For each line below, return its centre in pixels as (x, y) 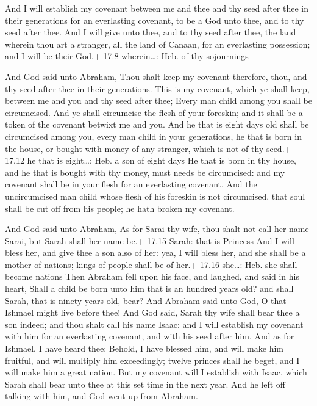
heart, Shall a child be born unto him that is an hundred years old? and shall (149, 288)
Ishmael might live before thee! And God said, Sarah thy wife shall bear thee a (152, 312)
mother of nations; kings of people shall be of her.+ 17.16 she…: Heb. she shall (151, 264)
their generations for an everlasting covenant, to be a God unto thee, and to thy (155, 20)
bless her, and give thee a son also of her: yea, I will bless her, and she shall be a (155, 252)
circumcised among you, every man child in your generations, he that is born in (153, 136)
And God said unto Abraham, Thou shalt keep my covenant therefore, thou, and (156, 76)
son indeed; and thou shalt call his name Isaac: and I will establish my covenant (154, 324)
